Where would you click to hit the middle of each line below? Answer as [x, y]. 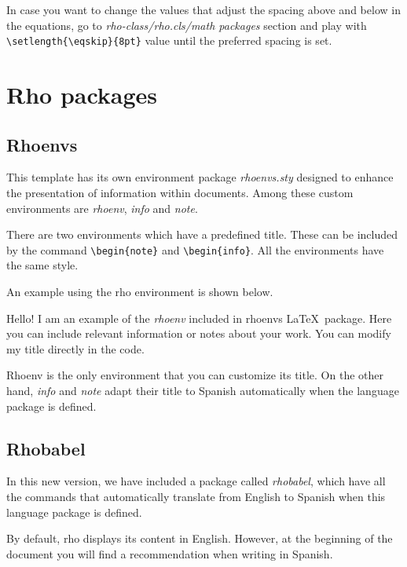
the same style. [42, 265]
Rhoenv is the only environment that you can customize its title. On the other [195, 375]
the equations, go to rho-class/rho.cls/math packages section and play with [187, 25]
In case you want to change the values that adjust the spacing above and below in [203, 9]
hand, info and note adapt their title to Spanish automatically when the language [203, 391]
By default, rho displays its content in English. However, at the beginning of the [200, 538]
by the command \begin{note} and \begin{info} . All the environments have [195, 249]
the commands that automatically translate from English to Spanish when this [196, 496]
